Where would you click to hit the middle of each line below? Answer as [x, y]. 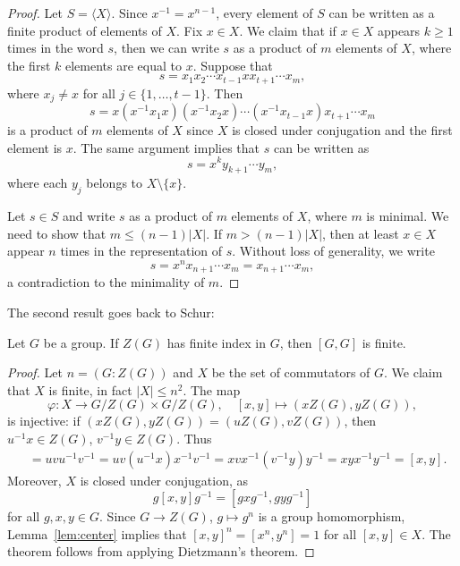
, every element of [264, 13]
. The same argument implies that [166, 147]
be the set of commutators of [291, 372]
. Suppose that [233, 65]
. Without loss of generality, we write [333, 251]
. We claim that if [288, 30]
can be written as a [382, 13]
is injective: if [44, 421]
